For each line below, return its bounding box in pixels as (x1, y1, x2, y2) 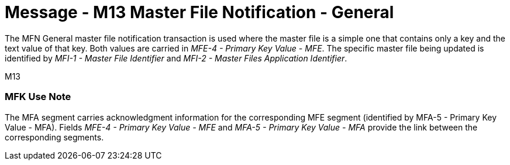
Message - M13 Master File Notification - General (5, 2, 394, 22)
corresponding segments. (5, 132, 104, 142)
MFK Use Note (5, 91, 71, 103)
